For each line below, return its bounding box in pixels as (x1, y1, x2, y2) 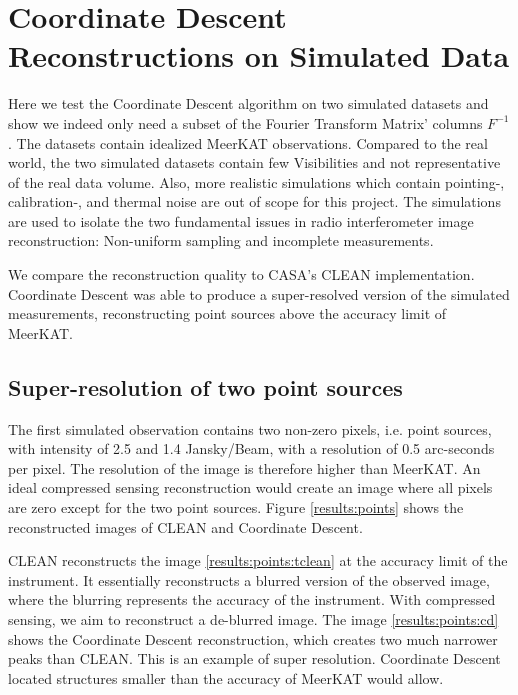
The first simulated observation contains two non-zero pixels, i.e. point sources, (8, 418, 492, 439)
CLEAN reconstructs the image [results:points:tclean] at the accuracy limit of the (8, 550, 508, 571)
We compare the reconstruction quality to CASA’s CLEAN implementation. (8, 264, 475, 285)
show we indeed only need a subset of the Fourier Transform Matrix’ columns (8, 112, 483, 133)
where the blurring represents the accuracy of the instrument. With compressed (8, 589, 496, 610)
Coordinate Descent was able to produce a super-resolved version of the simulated (8, 283, 510, 304)
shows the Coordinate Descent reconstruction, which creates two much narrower (8, 628, 498, 649)
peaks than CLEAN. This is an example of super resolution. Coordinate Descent (8, 648, 501, 669)
